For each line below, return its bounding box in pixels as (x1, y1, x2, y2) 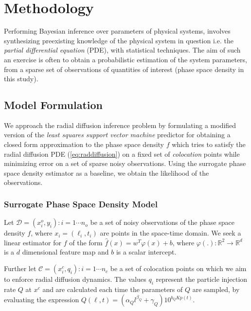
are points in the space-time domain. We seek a (100, 228, 241, 238)
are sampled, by (192, 284, 240, 294)
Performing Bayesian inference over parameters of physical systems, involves (4, 26, 231, 36)
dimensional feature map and (22, 247, 109, 257)
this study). (4, 73, 38, 84)
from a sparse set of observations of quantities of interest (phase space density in (4, 64, 244, 74)
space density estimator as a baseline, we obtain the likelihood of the (4, 167, 209, 178)
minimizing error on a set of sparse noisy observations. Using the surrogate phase (4, 158, 246, 168)
